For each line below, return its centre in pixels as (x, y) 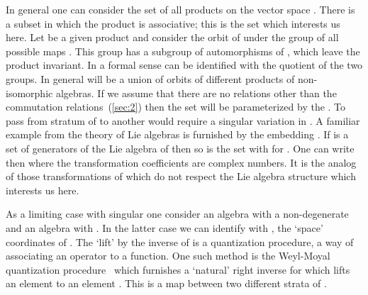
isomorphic (29, 93)
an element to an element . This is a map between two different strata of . (166, 283)
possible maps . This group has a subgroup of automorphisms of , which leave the (183, 51)
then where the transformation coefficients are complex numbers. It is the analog (181, 162)
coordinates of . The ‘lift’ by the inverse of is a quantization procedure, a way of (180, 241)
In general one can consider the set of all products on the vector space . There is (180, 9)
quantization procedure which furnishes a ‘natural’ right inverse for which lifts (178, 269)
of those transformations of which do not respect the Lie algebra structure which (181, 176)
